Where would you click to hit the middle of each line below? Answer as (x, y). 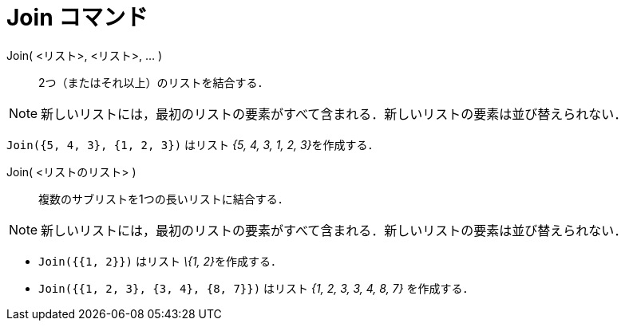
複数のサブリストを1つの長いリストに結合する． (164, 199)
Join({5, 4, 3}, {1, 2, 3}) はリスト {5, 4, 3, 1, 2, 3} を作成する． (193, 144)
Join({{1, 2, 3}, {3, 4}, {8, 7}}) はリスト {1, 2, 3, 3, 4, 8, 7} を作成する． (256, 288)
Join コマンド (77, 18)
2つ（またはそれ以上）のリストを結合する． (154, 82)
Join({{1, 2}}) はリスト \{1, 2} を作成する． (160, 261)
